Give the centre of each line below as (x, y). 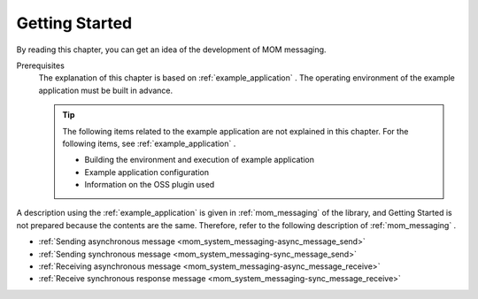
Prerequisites (41, 65)
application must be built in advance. (106, 90)
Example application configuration (147, 172)
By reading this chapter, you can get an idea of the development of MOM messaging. (171, 50)
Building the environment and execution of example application (199, 160)
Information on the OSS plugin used (150, 185)
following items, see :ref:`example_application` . (149, 143)
